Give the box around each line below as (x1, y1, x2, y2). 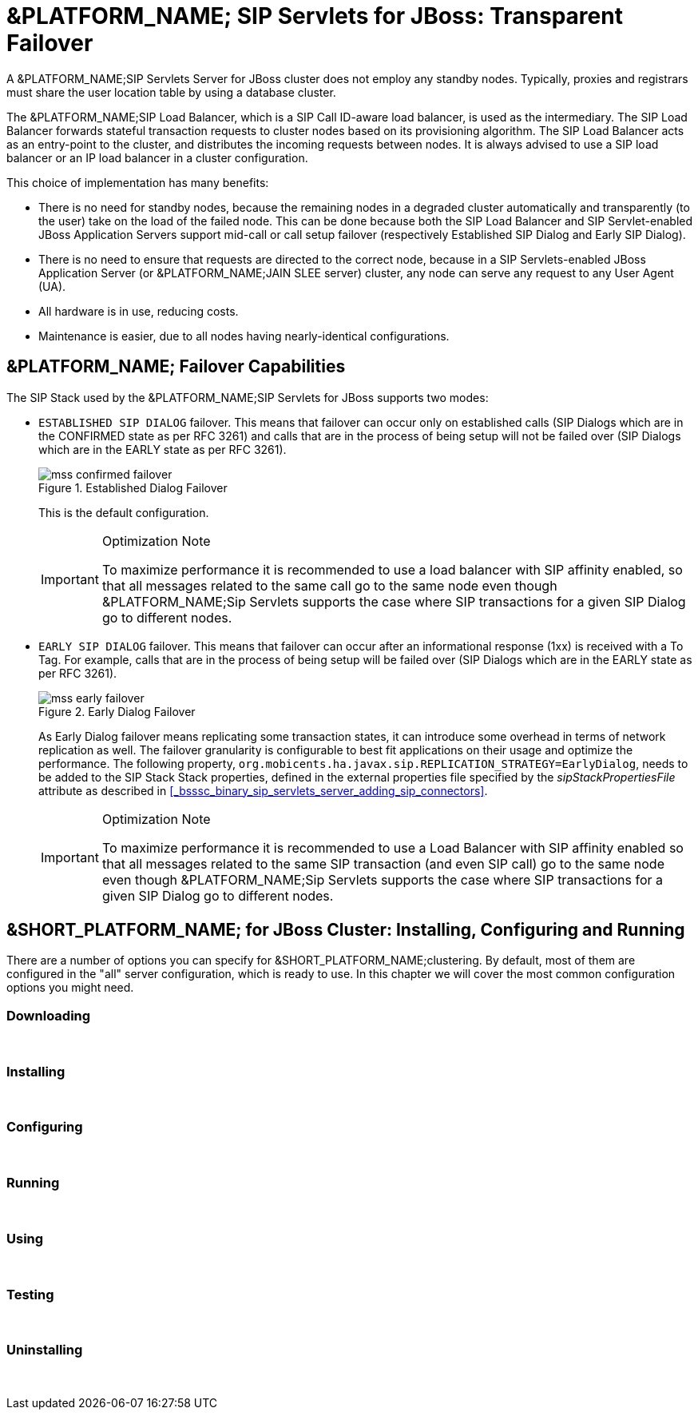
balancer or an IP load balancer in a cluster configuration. (6, 150, 308, 165)
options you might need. (6, 980, 134, 995)
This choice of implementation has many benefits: (6, 175, 269, 189)
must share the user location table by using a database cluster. (6, 85, 336, 99)
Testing (6, 1286, 54, 1303)
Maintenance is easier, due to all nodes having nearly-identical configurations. (38, 328, 450, 343)
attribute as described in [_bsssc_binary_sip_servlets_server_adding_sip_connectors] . (38, 783, 488, 797)
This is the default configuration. (38, 505, 209, 519)
